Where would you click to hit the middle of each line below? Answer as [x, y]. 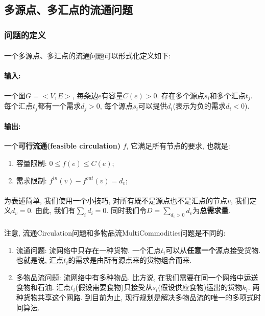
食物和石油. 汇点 [43, 287]
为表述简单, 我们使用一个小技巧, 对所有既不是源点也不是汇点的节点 [116, 200]
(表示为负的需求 [199, 106]
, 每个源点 [116, 106]
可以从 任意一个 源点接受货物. [213, 250]
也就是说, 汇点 [40, 260]
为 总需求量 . [212, 210]
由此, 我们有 [55, 210]
